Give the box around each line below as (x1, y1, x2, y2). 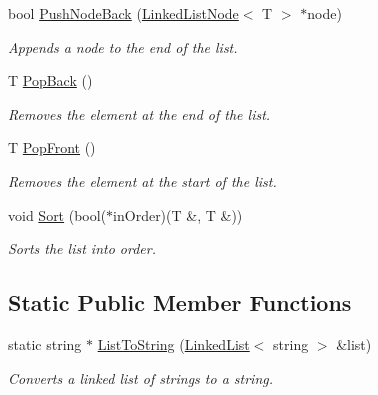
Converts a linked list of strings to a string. (8, 367, 273, 388)
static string (8, 333, 82, 354)
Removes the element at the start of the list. (8, 170, 277, 191)
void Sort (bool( (8, 204, 107, 225)
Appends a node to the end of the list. (8, 36, 238, 57)
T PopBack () (8, 70, 93, 91)
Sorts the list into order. (8, 238, 156, 259)
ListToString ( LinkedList (97, 333, 250, 354)
